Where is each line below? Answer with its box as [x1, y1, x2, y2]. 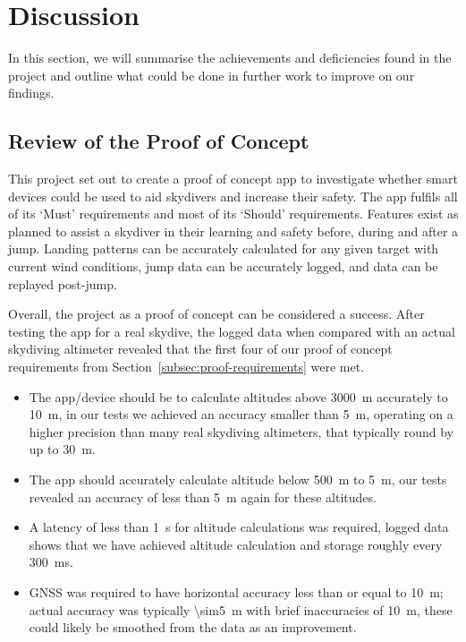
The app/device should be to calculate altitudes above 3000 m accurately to [29, 387, 448, 406]
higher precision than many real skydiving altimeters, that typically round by [29, 422, 453, 441]
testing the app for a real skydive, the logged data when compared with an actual [8, 321, 455, 340]
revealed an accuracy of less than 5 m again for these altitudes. [29, 487, 377, 506]
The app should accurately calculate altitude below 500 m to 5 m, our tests [29, 470, 447, 489]
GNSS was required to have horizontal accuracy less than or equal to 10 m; [29, 582, 444, 601]
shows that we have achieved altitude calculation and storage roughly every [29, 535, 443, 553]
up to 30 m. [29, 440, 96, 458]
